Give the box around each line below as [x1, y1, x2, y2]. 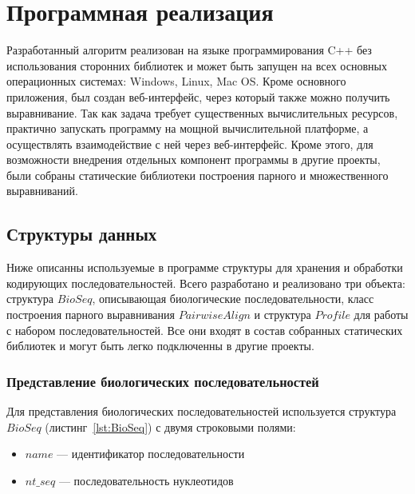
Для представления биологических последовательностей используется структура [6, 403, 397, 420]
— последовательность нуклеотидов [58, 472, 234, 488]
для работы [354, 306, 409, 323]
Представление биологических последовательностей [6, 371, 319, 391]
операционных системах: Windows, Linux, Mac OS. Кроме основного [6, 73, 346, 90]
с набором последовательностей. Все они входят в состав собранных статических [6, 321, 403, 338]
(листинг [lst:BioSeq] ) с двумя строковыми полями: [45, 418, 296, 435]
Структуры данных [6, 221, 157, 246]
